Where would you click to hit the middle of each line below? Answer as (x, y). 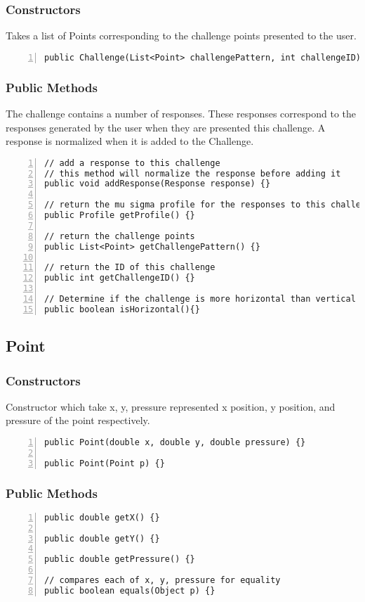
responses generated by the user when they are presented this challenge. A (166, 127)
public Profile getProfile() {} (120, 216)
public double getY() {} (102, 538)
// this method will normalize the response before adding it (193, 173)
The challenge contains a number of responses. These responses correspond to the (181, 113)
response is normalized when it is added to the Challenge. (130, 141)
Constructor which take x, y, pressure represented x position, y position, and (171, 406)
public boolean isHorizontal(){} (122, 309)
